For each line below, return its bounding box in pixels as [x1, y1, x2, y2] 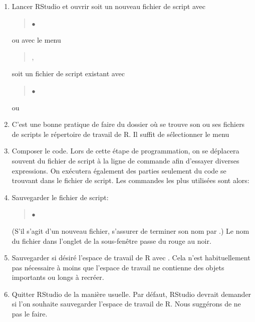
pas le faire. [12, 308, 48, 319]
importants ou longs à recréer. [12, 272, 104, 282]
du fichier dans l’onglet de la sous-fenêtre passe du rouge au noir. [12, 235, 211, 246]
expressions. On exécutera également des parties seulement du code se [12, 165, 226, 176]
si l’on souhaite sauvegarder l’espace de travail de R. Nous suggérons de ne [12, 298, 241, 309]
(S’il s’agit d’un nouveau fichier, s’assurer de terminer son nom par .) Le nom [12, 225, 249, 236]
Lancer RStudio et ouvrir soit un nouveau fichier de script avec [12, 1, 205, 11]
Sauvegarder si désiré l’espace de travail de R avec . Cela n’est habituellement [12, 252, 250, 263]
